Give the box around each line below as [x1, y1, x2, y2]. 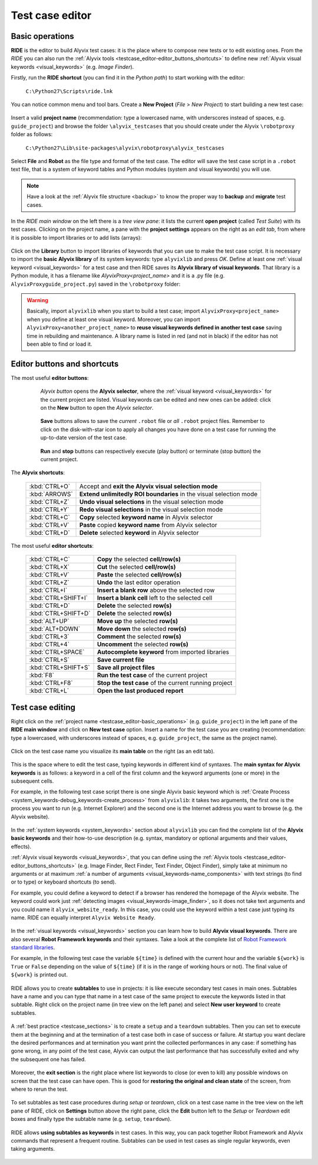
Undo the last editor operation [97, 578, 181, 587]
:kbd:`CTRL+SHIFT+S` [29, 663, 91, 671]
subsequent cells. [11, 777, 54, 785]
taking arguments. [11, 1146, 55, 1153]
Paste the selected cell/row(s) [97, 571, 182, 579]
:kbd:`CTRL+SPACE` [29, 648, 85, 656]
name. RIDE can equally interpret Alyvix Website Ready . [11, 914, 156, 921]
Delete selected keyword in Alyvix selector [79, 528, 199, 537]
